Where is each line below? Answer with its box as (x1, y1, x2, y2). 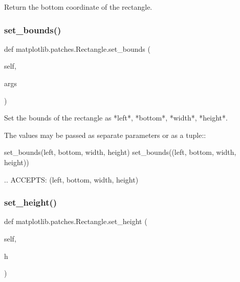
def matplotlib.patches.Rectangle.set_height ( (4, 216, 147, 227)
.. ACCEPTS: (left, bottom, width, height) (4, 174, 139, 185)
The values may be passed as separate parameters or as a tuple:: (4, 129, 206, 140)
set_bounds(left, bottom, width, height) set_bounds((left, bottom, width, (4, 147, 236, 157)
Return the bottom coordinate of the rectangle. (4, 2, 152, 12)
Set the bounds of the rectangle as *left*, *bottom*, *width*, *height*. (4, 112, 228, 123)
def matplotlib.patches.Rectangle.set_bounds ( (4, 43, 150, 54)
